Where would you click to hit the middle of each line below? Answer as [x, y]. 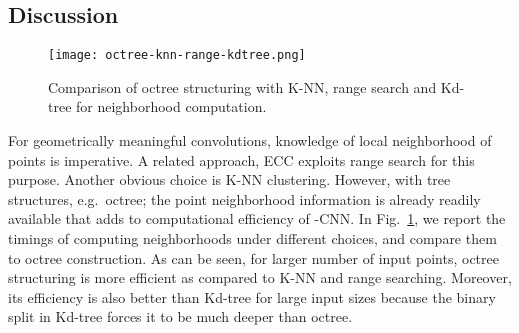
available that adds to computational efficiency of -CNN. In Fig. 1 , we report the [257, 218]
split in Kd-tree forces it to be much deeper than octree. [180, 316]
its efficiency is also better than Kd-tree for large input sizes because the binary [252, 296]
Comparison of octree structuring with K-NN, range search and [242, 86]
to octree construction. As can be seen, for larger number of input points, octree [253, 257]
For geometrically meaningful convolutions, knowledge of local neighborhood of [250, 140]
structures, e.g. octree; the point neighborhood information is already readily [244, 198]
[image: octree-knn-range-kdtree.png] [177, 55]
